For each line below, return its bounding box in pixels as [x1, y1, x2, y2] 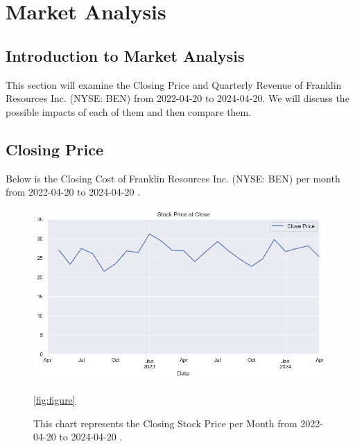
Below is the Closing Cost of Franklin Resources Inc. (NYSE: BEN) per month [6, 171, 340, 185]
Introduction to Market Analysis [6, 44, 245, 66]
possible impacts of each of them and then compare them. [6, 104, 252, 119]
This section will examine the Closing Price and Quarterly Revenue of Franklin [6, 77, 342, 92]
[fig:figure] [33, 393, 76, 407]
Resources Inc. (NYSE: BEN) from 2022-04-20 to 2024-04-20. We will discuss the [6, 91, 349, 105]
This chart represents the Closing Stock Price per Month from [33, 415, 297, 430]
